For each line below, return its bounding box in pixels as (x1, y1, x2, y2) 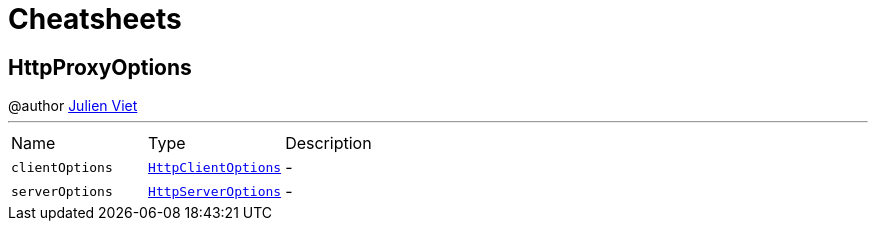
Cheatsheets (8, 2, 182, 36)
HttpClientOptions (148, 159, 282, 175)
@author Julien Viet (8, 97, 138, 115)
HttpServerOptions (148, 183, 282, 199)
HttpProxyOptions (8, 54, 192, 80)
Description (285, 133, 372, 154)
